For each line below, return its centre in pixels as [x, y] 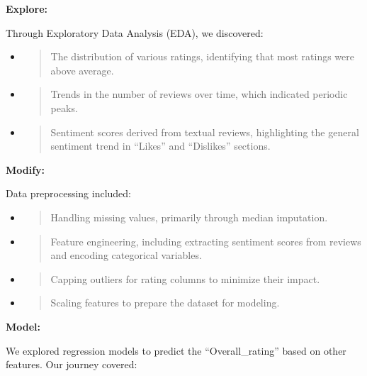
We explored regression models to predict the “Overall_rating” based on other [176, 350]
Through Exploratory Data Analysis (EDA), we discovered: [135, 32]
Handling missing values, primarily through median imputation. [189, 217]
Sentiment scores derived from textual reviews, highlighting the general [205, 132]
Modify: [26, 169]
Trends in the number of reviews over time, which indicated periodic [199, 94]
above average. [82, 70]
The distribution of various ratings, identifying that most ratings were [202, 56]
